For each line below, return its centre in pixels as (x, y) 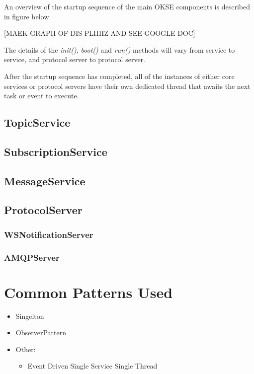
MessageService (45, 181)
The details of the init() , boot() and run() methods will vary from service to (120, 49)
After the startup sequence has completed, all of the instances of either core (119, 76)
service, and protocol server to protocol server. (75, 59)
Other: (26, 349)
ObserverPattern (41, 333)
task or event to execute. (42, 96)
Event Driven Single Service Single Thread (92, 366)
